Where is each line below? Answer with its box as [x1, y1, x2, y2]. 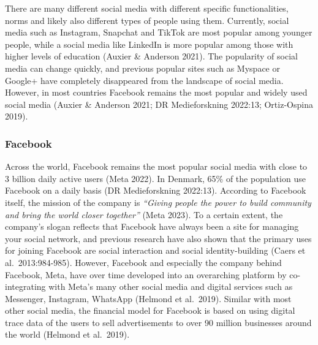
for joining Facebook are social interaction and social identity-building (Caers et [5, 244, 306, 257]
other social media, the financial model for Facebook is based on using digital [5, 304, 295, 317]
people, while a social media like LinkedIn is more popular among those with [5, 37, 293, 50]
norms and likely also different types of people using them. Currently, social [5, 13, 289, 26]
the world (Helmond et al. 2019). [5, 328, 130, 341]
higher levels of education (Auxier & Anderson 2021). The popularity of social [5, 50, 298, 63]
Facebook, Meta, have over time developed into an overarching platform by [5, 268, 287, 281]
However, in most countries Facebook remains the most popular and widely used [5, 86, 308, 99]
